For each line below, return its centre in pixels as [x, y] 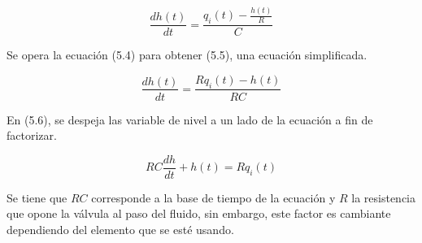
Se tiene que [37, 197]
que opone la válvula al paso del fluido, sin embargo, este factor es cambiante [199, 213]
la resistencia [383, 197]
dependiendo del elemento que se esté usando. [120, 229]
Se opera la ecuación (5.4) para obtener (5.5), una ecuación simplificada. [187, 55]
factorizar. [32, 135]
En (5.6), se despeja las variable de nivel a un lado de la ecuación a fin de [190, 119]
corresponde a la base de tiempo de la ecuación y [213, 197]
